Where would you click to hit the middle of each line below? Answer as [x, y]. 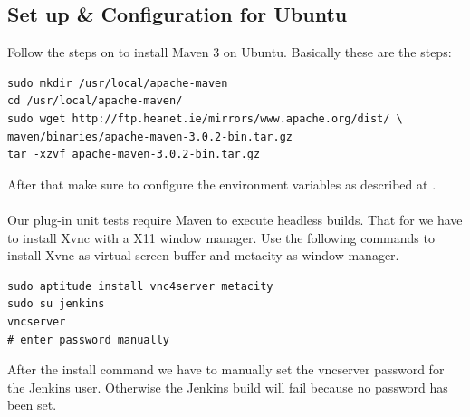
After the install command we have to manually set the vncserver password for [226, 369]
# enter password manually [88, 339]
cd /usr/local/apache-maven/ [95, 101]
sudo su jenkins [56, 304]
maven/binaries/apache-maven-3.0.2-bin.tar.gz [150, 136]
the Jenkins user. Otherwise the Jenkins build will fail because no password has [228, 387]
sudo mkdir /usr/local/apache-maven [118, 83]
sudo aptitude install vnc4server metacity [140, 286]
